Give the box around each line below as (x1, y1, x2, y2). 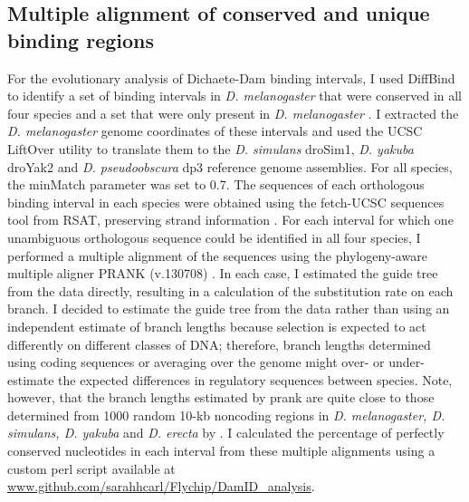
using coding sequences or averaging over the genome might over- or (7, 352, 385, 372)
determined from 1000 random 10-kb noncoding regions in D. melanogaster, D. (7, 405, 445, 424)
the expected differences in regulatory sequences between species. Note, (58, 370, 453, 389)
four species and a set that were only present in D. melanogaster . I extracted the (7, 103, 459, 122)
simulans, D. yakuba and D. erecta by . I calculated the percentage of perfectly (7, 423, 445, 442)
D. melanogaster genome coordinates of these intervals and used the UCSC (7, 121, 423, 140)
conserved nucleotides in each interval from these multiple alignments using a (7, 441, 435, 460)
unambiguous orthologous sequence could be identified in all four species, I (7, 227, 421, 246)
